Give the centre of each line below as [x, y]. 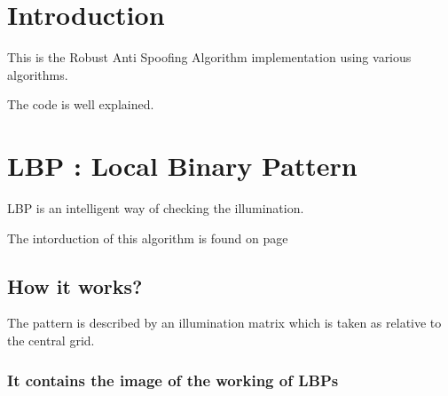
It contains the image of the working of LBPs [173, 380]
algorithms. [38, 74]
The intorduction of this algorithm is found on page [148, 238]
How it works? [75, 285]
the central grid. [51, 341]
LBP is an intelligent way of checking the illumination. [156, 208]
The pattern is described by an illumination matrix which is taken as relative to [224, 323]
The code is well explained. [81, 104]
